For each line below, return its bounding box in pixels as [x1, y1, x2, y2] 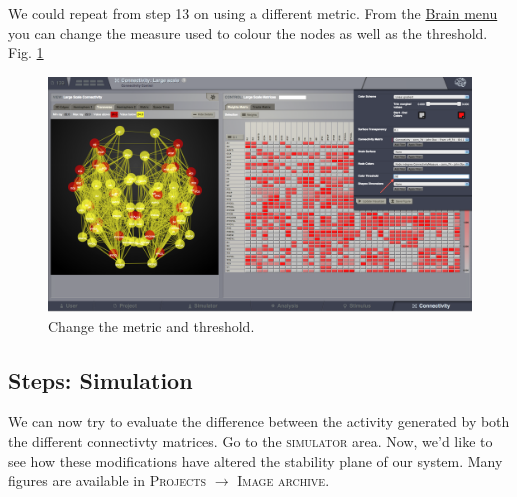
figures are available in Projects [8, 470, 207, 491]
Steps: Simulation [8, 364, 193, 395]
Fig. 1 [8, 42, 44, 63]
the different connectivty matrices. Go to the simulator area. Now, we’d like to [8, 430, 493, 451]
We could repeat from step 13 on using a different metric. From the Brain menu [8, 3, 498, 23]
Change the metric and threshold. [48, 315, 255, 336]
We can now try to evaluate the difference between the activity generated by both [8, 411, 510, 432]
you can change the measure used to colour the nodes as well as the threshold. [8, 22, 488, 43]
